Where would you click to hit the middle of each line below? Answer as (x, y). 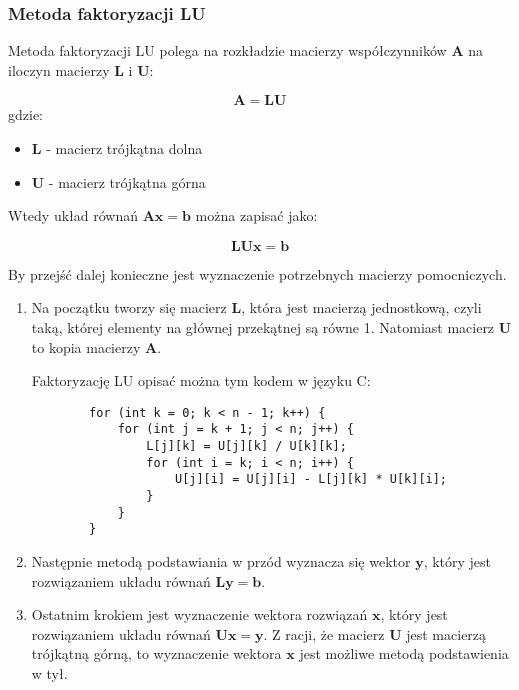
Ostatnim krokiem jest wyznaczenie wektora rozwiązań (199, 614)
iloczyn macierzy (59, 69)
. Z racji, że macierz (324, 633)
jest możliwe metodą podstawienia (404, 653)
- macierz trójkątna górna (127, 181)
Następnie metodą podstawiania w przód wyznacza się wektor (221, 561)
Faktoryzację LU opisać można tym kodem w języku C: (201, 380)
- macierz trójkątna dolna (124, 148)
